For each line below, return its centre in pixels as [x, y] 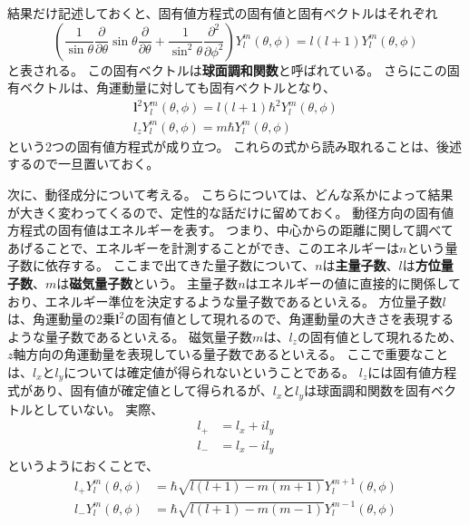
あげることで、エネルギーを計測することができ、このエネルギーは [204, 247]
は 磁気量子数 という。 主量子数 [147, 283]
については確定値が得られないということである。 [210, 371]
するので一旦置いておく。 [83, 164]
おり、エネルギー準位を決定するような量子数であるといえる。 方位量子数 [225, 301]
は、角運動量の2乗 [61, 319]
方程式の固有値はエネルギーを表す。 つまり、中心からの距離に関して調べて [230, 230]
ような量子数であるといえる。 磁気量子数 [130, 336]
